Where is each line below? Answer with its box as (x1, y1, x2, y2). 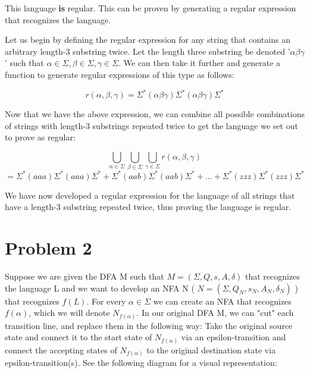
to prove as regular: (5, 131, 76, 143)
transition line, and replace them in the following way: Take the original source (5, 319, 293, 331)
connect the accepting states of (5, 343, 117, 356)
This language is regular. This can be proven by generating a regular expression (5, 2, 296, 14)
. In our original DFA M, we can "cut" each (136, 306, 294, 319)
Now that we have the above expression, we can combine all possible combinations (5, 108, 305, 120)
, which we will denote (29, 306, 110, 319)
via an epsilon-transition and (181, 331, 286, 343)
